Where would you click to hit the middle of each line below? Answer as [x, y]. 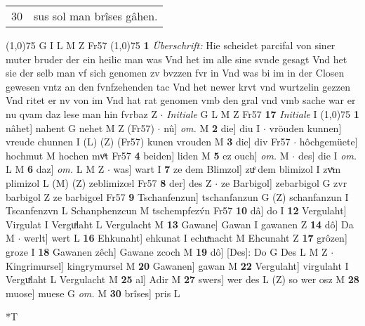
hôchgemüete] [328, 142]
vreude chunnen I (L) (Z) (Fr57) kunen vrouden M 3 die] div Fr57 [148, 142]
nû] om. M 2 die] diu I [212, 128]
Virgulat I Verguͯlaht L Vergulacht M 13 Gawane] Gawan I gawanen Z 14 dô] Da [180, 224]
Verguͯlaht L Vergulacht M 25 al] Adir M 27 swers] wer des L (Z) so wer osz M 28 [182, 279]
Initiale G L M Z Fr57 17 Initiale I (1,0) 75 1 [263, 113]
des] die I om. [327, 155]
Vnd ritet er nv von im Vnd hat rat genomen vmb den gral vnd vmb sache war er [181, 100]
